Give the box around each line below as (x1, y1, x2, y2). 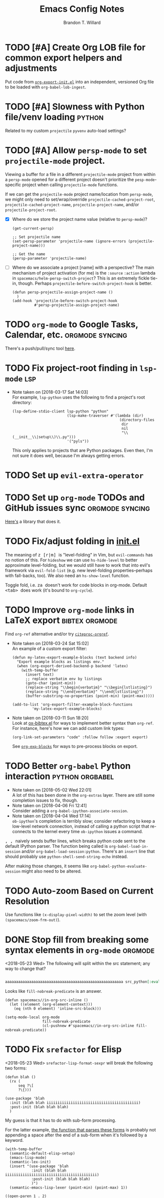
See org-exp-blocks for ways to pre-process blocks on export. (12, 743, 138, 749)
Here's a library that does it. (5, 518, 61, 524)
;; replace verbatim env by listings (25, 676, 102, 681)
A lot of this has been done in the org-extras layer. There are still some (12, 792, 155, 798)
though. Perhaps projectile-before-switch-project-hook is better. (18, 280, 153, 286)
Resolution (5, 896, 50, 907)
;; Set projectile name (12, 235, 61, 239)
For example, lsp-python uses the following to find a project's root (12, 394, 145, 400)
